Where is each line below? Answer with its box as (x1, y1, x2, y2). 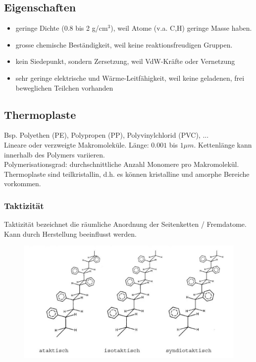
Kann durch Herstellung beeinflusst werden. (4, 228, 137, 239)
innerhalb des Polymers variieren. (4, 149, 105, 159)
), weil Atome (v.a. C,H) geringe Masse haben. (110, 23, 252, 33)
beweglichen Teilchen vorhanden (15, 82, 113, 93)
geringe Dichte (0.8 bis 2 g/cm (15, 23, 108, 33)
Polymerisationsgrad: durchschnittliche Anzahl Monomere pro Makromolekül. (4, 159, 239, 169)
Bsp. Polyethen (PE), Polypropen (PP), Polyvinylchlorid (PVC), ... (4, 130, 209, 140)
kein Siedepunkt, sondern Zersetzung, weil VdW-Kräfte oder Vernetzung (15, 56, 235, 66)
